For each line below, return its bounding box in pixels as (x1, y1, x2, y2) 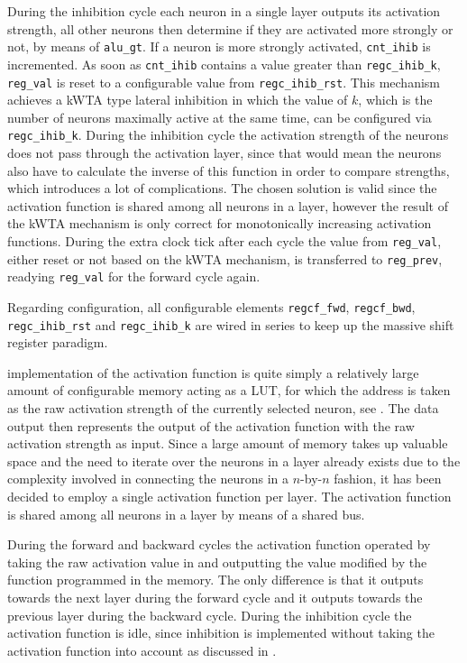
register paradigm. (7, 333, 108, 352)
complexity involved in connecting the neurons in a (7, 469, 289, 488)
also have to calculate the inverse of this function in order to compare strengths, (7, 161, 450, 180)
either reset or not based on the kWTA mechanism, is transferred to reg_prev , (7, 249, 443, 268)
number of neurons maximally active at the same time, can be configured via (7, 107, 432, 126)
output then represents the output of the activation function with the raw (7, 416, 415, 435)
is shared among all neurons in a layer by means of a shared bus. (7, 504, 365, 523)
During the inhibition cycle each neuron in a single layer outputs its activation (7, 2, 441, 20)
